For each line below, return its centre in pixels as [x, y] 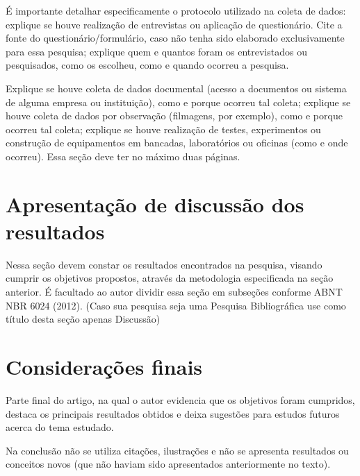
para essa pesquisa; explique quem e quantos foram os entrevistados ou [156, 51]
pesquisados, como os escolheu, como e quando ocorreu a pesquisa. [147, 65]
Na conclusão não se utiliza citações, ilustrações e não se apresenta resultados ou [177, 450]
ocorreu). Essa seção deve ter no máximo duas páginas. [123, 156]
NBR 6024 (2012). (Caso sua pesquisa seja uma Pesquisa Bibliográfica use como [176, 305]
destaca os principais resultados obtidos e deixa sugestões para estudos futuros [173, 413]
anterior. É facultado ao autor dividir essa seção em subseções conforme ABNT [174, 292]
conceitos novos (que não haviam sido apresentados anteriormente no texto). [168, 464]
